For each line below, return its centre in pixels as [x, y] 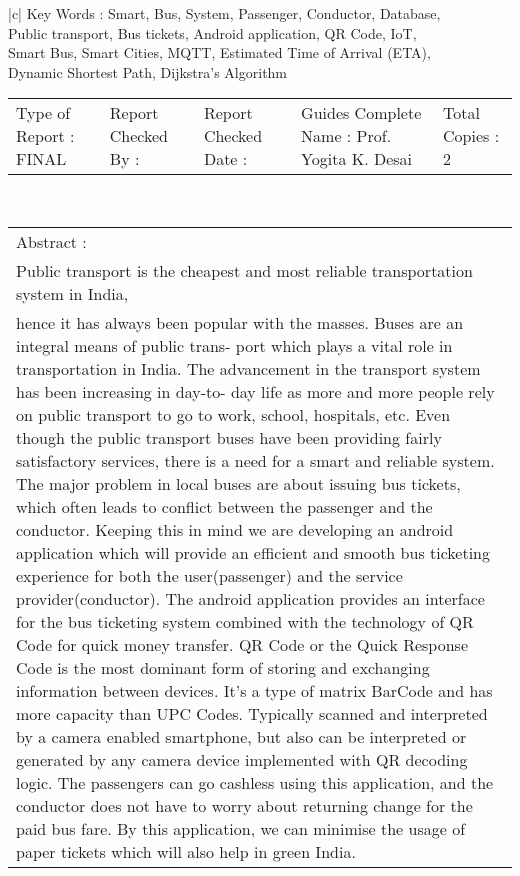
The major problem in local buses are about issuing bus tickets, [238, 483]
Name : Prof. [346, 136]
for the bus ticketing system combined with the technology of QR [245, 621]
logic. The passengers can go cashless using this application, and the [255, 782]
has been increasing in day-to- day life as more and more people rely [255, 391]
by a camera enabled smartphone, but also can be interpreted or [241, 736]
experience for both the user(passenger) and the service [209, 575]
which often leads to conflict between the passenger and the [224, 506]
